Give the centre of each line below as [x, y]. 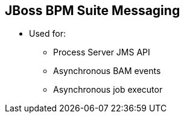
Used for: [47, 34]
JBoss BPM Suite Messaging [93, 11]
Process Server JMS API [102, 52]
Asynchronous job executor [108, 90]
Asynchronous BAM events [107, 71]
